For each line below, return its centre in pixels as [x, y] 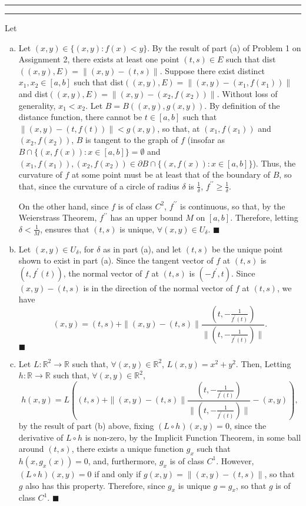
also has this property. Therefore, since [95, 485]
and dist [33, 93]
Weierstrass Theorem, [58, 217]
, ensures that [65, 229]
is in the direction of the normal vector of [158, 287]
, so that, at [179, 128]
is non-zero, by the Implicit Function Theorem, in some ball [193, 437]
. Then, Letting [263, 363]
